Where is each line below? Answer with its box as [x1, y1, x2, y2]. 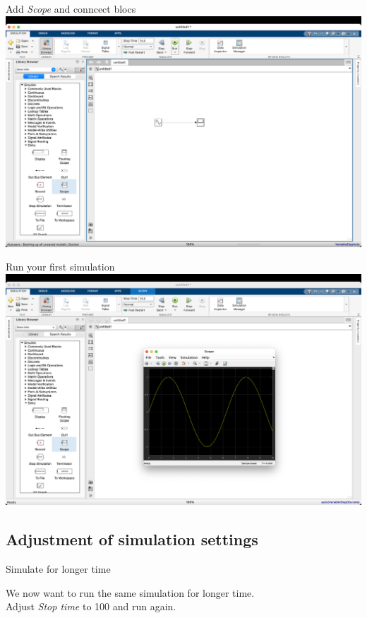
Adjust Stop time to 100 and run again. [6, 599, 176, 614]
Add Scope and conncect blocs [6, 1, 136, 16]
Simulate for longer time [6, 561, 111, 576]
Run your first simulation [6, 259, 115, 274]
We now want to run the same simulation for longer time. [6, 585, 255, 600]
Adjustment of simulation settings [6, 528, 258, 550]
